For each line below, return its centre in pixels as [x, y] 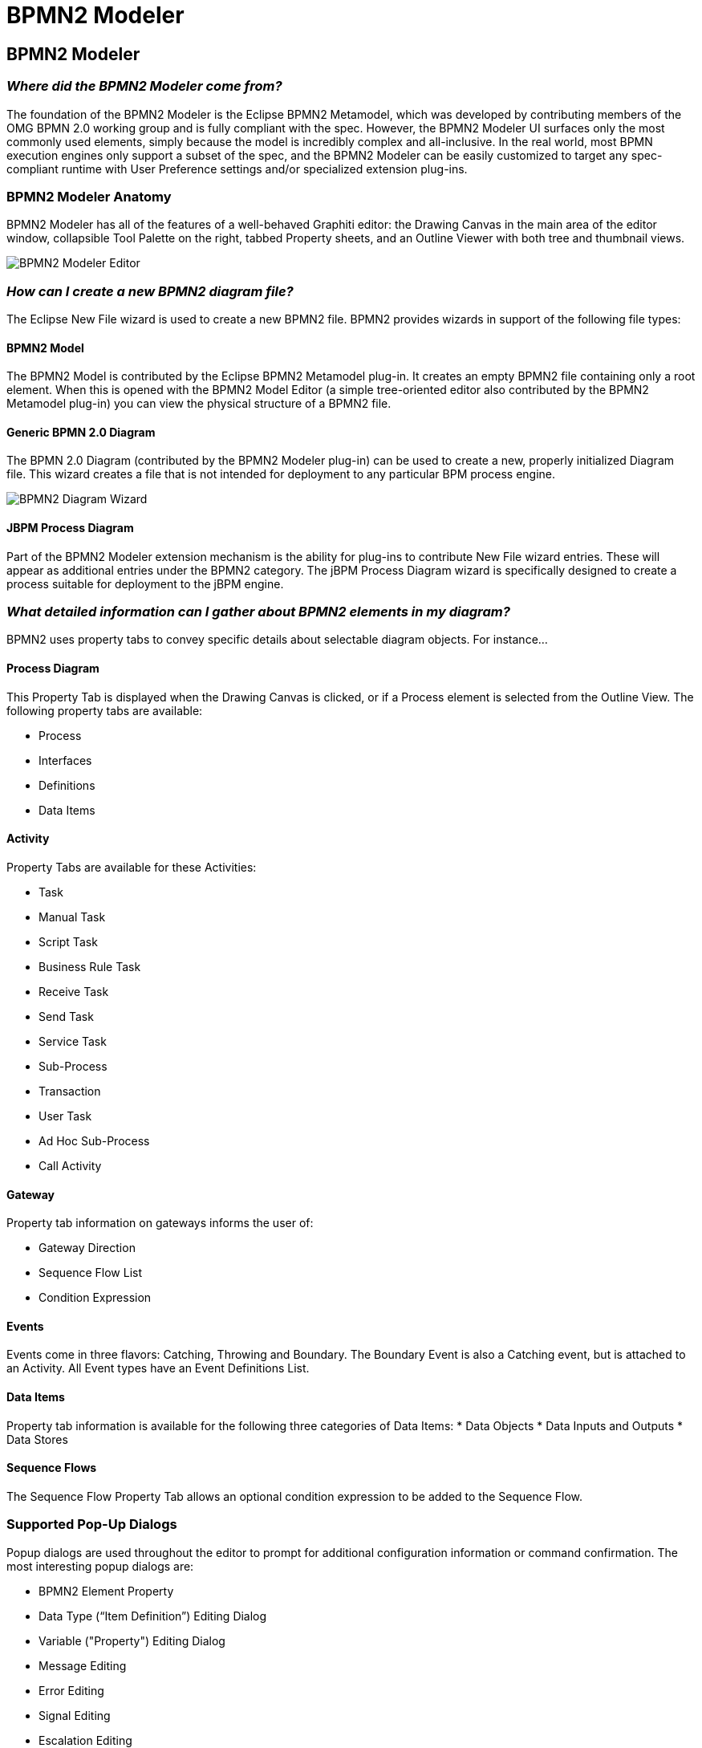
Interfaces [65, 760]
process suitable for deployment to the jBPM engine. [145, 583]
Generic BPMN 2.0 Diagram [81, 432]
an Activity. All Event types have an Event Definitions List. [158, 1368]
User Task [65, 1116]
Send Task [66, 1016]
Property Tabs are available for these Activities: [132, 867]
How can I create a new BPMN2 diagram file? [150, 291]
